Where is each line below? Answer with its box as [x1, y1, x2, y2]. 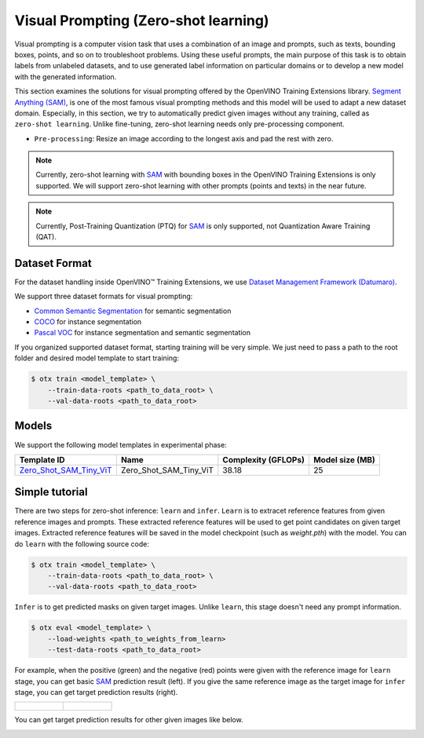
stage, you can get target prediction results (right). [14, 687, 178, 696]
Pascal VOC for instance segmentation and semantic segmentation [34, 328, 251, 338]
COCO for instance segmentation [34, 317, 142, 327]
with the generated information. [14, 71, 117, 82]
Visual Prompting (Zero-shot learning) [14, 12, 269, 29]
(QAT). [35, 232, 57, 242]
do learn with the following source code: [14, 539, 149, 549]
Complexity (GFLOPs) [222, 454, 305, 465]
